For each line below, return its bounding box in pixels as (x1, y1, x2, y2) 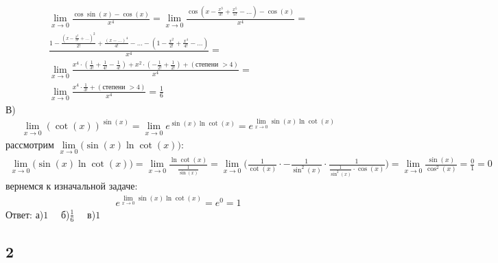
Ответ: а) (5, 207, 44, 221)
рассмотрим (5, 137, 54, 151)
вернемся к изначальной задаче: (5, 179, 138, 193)
